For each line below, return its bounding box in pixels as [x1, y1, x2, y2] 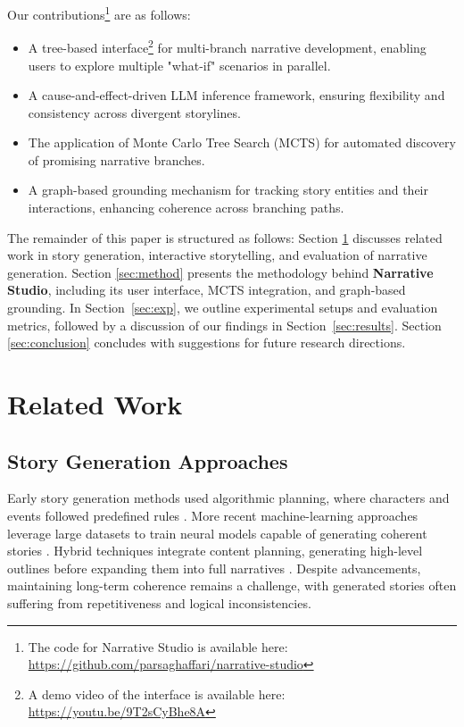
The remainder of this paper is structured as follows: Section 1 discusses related [7, 228, 443, 247]
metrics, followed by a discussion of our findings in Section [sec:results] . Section [7, 315, 442, 334]
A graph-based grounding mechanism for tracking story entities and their [28, 180, 428, 199]
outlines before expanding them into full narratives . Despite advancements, [7, 558, 421, 577]
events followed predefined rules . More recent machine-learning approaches [7, 506, 418, 524]
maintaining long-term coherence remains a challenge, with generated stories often [7, 576, 457, 595]
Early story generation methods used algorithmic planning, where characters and [7, 489, 450, 507]
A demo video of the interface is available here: [28, 684, 286, 703]
